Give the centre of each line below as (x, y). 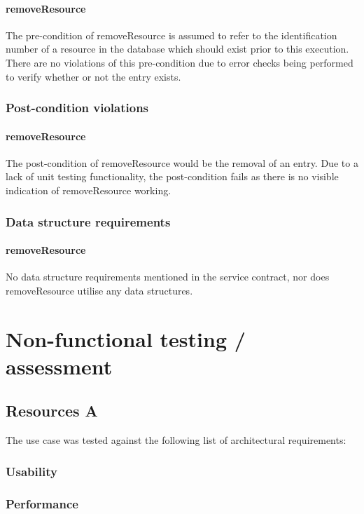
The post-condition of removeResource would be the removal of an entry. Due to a (182, 162)
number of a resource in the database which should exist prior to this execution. (177, 49)
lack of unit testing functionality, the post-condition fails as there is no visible (172, 176)
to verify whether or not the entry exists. (93, 76)
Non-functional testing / (126, 338)
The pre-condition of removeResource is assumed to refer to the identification (171, 35)
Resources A (52, 411)
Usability (31, 471)
